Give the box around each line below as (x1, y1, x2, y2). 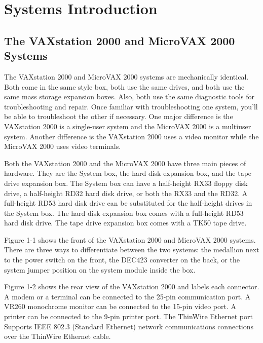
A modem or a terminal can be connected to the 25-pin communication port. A (4, 291, 251, 301)
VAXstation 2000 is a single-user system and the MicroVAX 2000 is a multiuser (4, 121, 251, 131)
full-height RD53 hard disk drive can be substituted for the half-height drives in (4, 198, 252, 208)
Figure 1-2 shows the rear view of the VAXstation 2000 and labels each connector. (4, 281, 259, 292)
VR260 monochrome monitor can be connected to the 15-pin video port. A (4, 301, 237, 312)
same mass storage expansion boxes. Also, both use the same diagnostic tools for (4, 91, 254, 102)
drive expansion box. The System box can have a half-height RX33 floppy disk (4, 177, 248, 188)
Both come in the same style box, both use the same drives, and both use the (4, 81, 245, 92)
